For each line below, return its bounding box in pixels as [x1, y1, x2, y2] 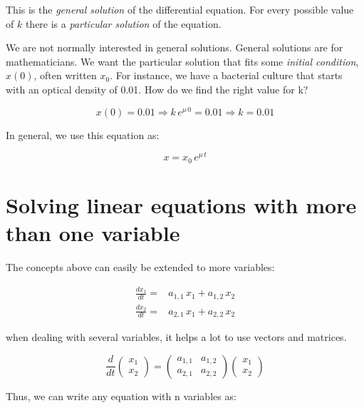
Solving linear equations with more [6, 190, 357, 219]
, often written [33, 68, 97, 83]
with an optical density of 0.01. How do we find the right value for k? [6, 81, 308, 96]
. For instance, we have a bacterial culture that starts [110, 68, 343, 83]
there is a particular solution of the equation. [25, 16, 222, 31]
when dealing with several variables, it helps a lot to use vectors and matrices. [6, 330, 347, 345]
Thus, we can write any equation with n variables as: [6, 388, 236, 403]
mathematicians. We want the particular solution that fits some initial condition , [6, 53, 359, 68]
